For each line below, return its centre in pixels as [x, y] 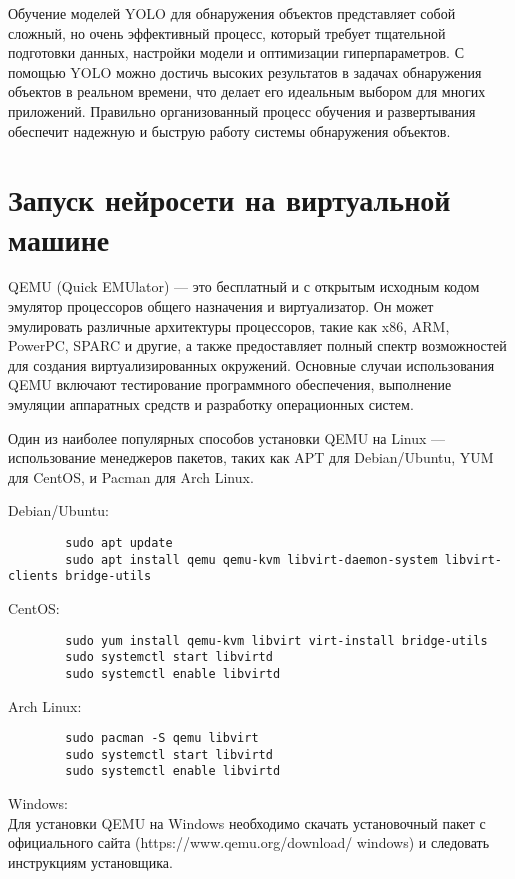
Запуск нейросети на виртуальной [229, 199]
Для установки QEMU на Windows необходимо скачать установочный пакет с [247, 822]
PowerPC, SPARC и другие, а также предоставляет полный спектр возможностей [257, 345]
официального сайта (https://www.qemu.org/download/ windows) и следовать [249, 842]
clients [33, 576]
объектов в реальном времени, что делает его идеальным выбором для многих [247, 91]
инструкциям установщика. [90, 861]
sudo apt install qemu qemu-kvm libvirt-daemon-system [251, 559]
